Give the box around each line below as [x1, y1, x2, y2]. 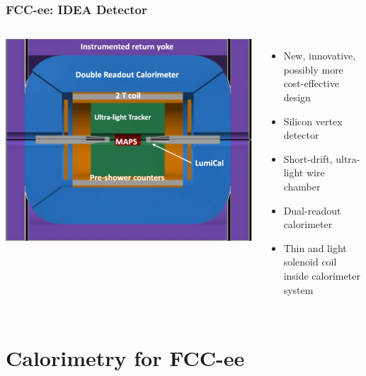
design [283, 90, 311, 104]
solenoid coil [283, 254, 337, 269]
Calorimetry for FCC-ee [6, 343, 245, 372]
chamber [283, 178, 321, 193]
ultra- [336, 151, 360, 166]
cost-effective [283, 76, 339, 91]
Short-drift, [283, 151, 333, 166]
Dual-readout [283, 203, 341, 217]
